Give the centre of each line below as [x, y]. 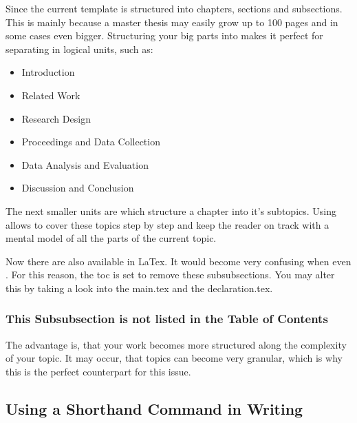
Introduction [48, 72]
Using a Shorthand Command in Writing [154, 408]
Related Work [51, 95]
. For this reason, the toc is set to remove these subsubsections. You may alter [170, 275]
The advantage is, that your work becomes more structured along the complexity [176, 344]
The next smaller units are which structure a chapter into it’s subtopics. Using [171, 210]
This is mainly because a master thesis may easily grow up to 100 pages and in [172, 22]
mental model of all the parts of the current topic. [111, 238]
